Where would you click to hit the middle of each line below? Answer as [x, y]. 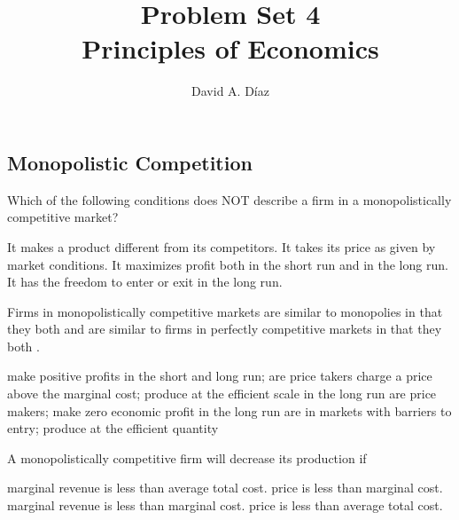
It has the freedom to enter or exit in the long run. [145, 282]
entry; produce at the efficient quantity [113, 428]
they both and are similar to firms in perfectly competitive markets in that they [225, 329]
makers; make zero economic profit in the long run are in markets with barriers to [229, 410]
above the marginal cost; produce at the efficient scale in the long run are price [222, 394]
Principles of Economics [230, 48]
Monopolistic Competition [130, 162]
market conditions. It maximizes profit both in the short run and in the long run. [228, 264]
